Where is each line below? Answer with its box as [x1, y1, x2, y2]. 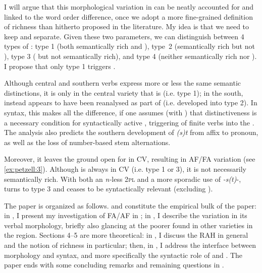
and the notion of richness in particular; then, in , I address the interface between [4, 240, 256, 250]
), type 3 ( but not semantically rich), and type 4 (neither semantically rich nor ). [4, 50, 257, 61]
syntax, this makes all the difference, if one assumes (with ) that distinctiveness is [4, 107, 257, 117]
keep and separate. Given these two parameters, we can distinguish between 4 [4, 31, 244, 41]
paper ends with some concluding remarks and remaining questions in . [4, 259, 224, 270]
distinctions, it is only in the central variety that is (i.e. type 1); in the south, [4, 87, 243, 98]
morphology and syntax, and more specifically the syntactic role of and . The [4, 249, 243, 260]
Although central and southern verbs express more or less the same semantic [4, 78, 241, 88]
